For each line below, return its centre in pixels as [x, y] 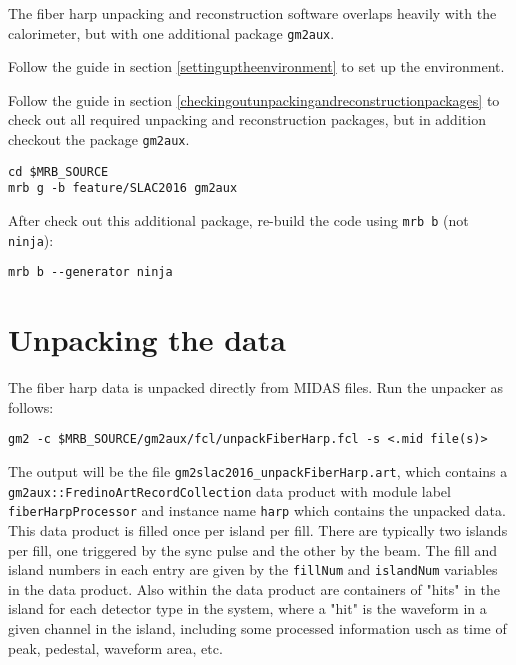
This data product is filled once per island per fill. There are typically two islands [258, 529]
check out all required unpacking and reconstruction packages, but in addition [247, 119]
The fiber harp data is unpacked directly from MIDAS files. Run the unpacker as [256, 387]
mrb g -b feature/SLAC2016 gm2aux [123, 188]
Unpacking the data [147, 339]
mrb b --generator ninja [90, 272]
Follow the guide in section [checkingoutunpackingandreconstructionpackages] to [254, 99]
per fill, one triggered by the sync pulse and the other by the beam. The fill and [253, 549]
